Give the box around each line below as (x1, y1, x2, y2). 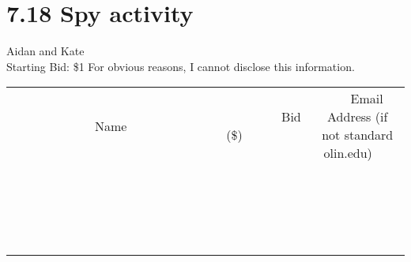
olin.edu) (323, 144, 372, 163)
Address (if (327, 107, 388, 126)
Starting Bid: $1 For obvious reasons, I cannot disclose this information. (6, 58, 355, 74)
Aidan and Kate (6, 43, 85, 59)
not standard (322, 125, 394, 144)
